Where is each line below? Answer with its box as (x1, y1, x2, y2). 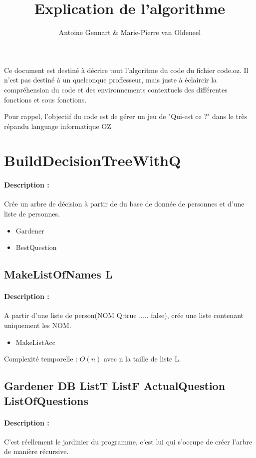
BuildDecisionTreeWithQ (4, 150, 181, 170)
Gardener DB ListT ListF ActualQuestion (4, 378, 226, 393)
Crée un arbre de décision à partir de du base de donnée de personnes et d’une (4, 198, 245, 209)
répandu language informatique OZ (4, 120, 111, 131)
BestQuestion (15, 242, 57, 252)
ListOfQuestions (4, 392, 88, 408)
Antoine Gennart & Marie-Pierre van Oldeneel (58, 27, 201, 37)
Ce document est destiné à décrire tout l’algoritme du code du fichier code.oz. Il (4, 64, 249, 75)
